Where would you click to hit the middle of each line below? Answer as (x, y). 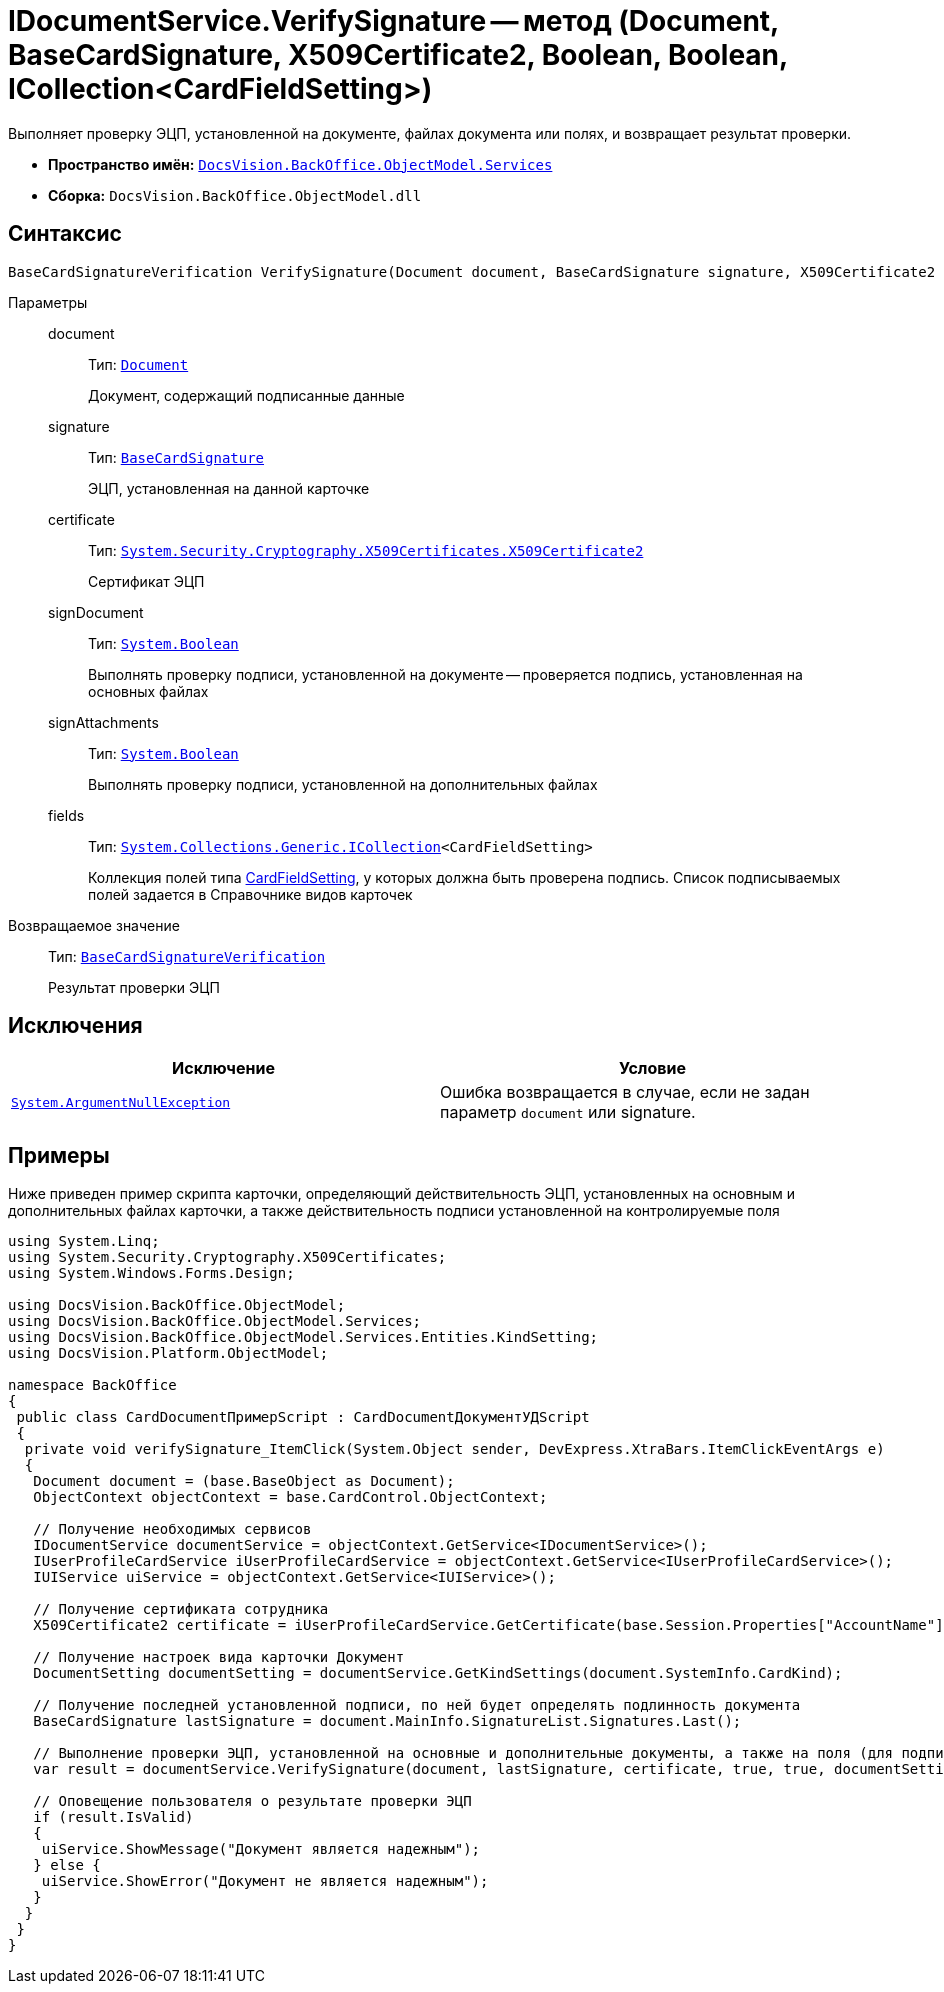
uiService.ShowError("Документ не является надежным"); (265, 1881)
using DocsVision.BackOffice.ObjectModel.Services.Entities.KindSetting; (303, 1337)
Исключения (75, 1026)
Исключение (223, 1068)
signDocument (96, 612)
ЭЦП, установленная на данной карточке (229, 488)
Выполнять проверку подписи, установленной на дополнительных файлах (343, 784)
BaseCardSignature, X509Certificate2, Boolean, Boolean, (398, 55)
